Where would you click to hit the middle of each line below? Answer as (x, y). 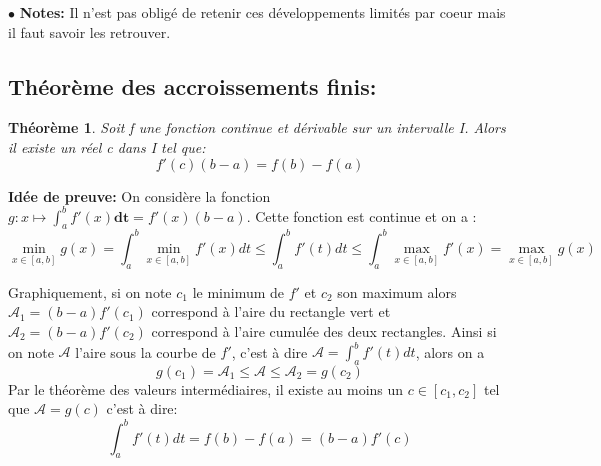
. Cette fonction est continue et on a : (361, 215)
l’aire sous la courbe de (145, 351)
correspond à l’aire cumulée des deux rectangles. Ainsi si (324, 330)
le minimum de (238, 291)
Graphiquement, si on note (90, 291)
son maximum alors (397, 291)
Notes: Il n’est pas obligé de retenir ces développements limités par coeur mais (262, 12)
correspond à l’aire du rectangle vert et (271, 311)
